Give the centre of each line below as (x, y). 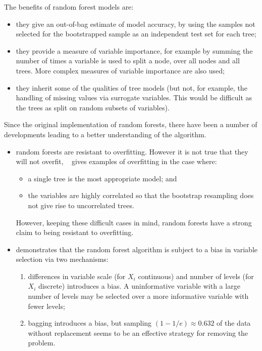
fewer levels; (46, 306)
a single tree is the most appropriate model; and (102, 178)
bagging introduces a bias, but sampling (90, 323)
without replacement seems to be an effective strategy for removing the (138, 333)
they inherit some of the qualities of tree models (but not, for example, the (132, 87)
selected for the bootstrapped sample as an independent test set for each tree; (136, 34)
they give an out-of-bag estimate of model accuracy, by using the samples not (136, 24)
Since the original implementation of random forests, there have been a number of (131, 124)
